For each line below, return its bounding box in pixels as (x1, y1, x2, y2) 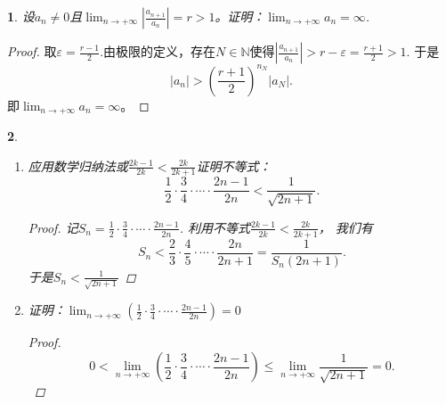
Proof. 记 (28, 218, 78, 236)
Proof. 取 (7, 42, 57, 60)
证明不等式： (196, 156, 272, 175)
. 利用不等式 (179, 218, 251, 236)
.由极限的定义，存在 (100, 42, 216, 60)
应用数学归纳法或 (28, 156, 128, 175)
